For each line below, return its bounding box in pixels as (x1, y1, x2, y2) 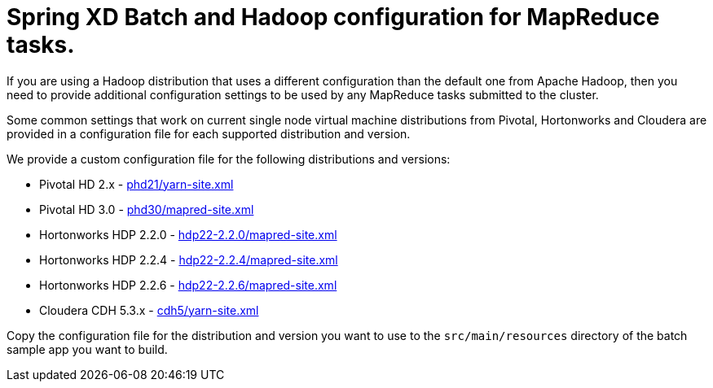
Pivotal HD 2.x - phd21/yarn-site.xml (39, 177, 234, 191)
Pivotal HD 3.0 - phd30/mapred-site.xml (39, 202, 254, 216)
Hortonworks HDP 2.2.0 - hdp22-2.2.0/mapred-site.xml (39, 227, 337, 242)
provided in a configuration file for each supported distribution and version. (7, 126, 411, 141)
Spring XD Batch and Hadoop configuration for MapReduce (7, 3, 660, 31)
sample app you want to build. (7, 342, 168, 356)
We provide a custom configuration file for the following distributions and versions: (7, 151, 451, 166)
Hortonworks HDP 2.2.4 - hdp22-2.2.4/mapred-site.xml (39, 252, 338, 267)
